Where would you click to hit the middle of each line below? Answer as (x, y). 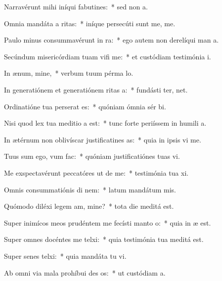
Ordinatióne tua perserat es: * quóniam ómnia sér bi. (85, 106)
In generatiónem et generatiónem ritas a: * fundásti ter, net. (96, 89)
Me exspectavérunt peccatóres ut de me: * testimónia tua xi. (96, 172)
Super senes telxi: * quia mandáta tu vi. (65, 256)
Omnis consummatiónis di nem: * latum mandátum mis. (90, 189)
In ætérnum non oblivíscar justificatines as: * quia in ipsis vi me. (103, 139)
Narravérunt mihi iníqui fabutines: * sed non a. (76, 6)
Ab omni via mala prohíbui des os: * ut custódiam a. (85, 272)
